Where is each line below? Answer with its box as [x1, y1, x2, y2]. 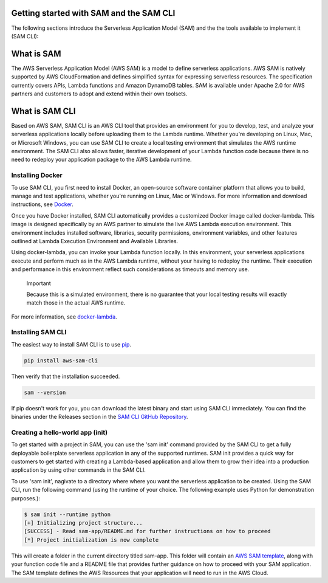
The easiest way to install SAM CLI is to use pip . [11, 340, 132, 348]
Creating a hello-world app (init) [11, 428, 108, 436]
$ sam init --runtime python [24, 511, 111, 518]
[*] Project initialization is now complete [24, 536, 159, 543]
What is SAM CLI [11, 106, 76, 116]
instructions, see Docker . [11, 201, 74, 208]
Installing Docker [11, 171, 63, 179]
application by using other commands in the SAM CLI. [11, 466, 146, 474]
